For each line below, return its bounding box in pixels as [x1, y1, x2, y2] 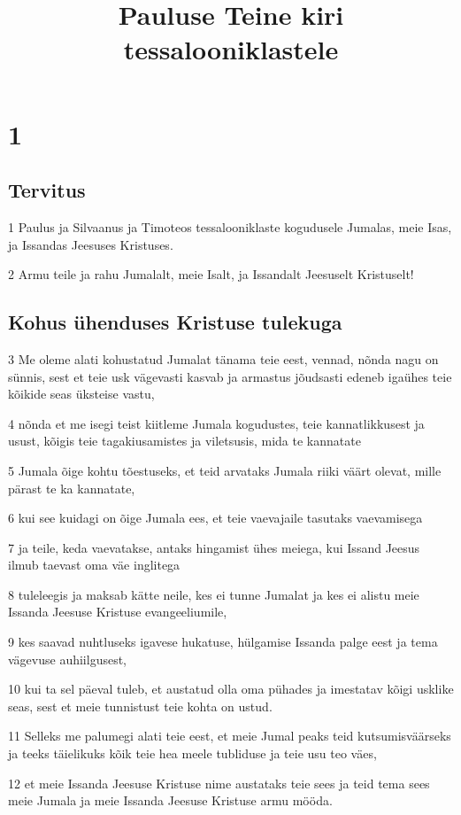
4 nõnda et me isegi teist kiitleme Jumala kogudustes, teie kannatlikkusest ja [8, 414, 425, 432]
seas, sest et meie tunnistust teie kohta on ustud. [8, 696, 273, 715]
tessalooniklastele [123, 31, 339, 67]
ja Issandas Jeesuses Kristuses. [8, 235, 173, 253]
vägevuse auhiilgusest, [8, 649, 127, 668]
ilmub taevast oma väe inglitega [8, 555, 181, 574]
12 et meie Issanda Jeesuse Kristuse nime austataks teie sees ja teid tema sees [8, 773, 430, 792]
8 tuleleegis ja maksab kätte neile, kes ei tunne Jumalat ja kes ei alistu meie [8, 585, 419, 603]
